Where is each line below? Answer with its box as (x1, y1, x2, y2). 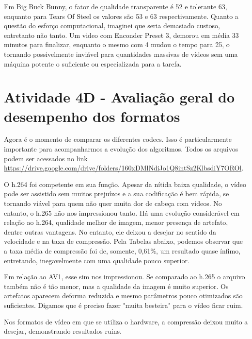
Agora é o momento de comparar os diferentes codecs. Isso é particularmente (4, 134, 232, 144)
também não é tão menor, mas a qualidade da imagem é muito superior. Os (4, 281, 229, 291)
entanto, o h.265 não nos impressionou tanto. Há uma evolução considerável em (4, 207, 240, 218)
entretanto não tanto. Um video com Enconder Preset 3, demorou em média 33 (4, 30, 239, 40)
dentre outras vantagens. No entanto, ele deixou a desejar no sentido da (4, 226, 216, 237)
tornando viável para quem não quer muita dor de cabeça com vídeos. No (4, 198, 222, 208)
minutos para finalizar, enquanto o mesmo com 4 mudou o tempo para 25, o (4, 39, 230, 50)
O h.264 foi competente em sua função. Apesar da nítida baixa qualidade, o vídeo (4, 179, 246, 189)
